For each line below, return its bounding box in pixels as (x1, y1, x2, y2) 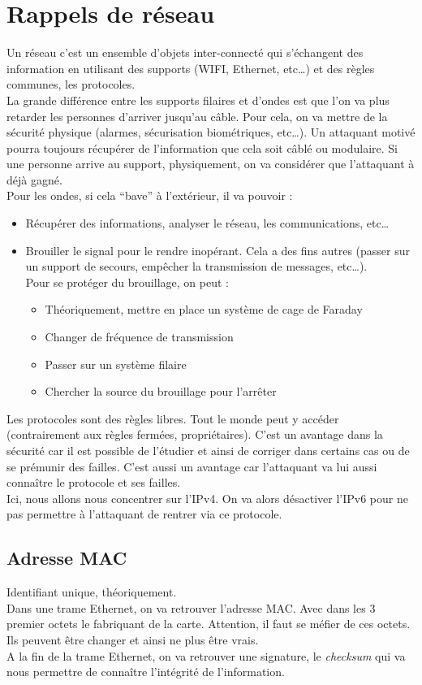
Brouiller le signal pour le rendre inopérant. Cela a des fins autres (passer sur (25, 241, 410, 258)
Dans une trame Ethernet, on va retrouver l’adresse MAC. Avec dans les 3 (6, 599, 376, 616)
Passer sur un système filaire (45, 355, 187, 372)
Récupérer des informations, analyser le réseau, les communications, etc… (25, 215, 390, 232)
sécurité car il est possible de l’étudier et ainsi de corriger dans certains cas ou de (6, 442, 410, 458)
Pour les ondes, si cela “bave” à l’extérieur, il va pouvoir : (6, 187, 293, 204)
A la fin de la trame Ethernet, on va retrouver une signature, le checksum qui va (6, 647, 406, 664)
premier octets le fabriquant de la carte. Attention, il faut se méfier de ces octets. (6, 615, 411, 632)
